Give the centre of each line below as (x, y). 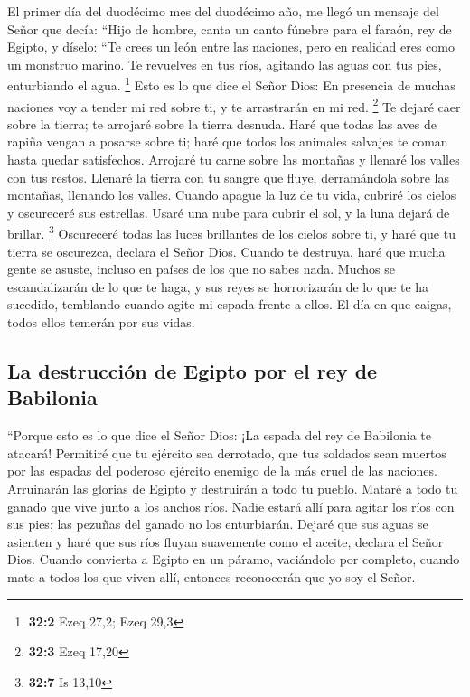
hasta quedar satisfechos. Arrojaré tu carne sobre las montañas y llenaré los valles (234, 160)
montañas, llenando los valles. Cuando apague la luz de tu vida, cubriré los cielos (232, 195)
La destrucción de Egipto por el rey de (193, 371)
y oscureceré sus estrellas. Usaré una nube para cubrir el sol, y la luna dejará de (229, 212)
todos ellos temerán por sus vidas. (101, 322)
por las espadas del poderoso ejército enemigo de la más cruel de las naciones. (222, 471)
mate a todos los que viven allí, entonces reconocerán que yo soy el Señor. (211, 577)
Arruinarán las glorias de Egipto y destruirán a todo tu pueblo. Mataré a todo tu (233, 489)
